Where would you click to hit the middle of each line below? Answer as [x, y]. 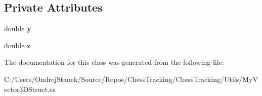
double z [17, 45]
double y [18, 28]
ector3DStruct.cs [30, 89]
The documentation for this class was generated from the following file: [114, 62]
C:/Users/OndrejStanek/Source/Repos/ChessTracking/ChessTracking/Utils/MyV [131, 79]
